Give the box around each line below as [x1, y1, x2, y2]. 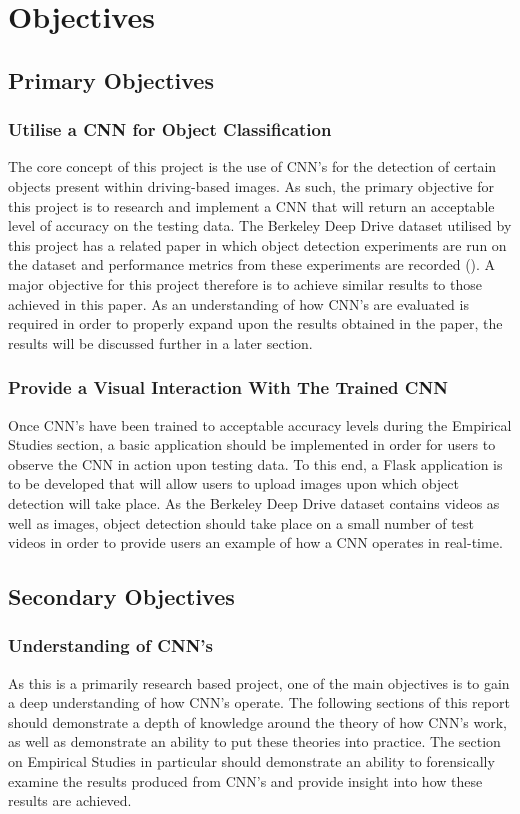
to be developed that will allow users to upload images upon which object [8, 473, 459, 494]
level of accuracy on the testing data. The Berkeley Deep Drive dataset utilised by [8, 215, 512, 236]
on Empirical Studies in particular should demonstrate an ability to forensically [8, 751, 495, 772]
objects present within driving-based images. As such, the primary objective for [8, 175, 494, 196]
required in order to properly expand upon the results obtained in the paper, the [8, 313, 503, 334]
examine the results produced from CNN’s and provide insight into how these [8, 770, 483, 791]
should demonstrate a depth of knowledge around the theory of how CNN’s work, [8, 711, 507, 732]
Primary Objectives [8, 64, 214, 95]
